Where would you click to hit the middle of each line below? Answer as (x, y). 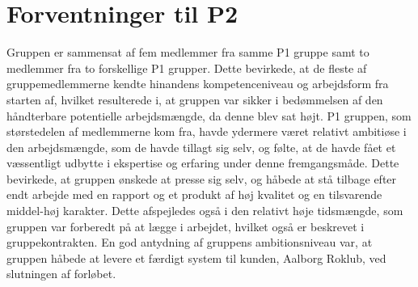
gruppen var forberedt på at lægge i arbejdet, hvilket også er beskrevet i (186, 226)
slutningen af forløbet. (61, 274)
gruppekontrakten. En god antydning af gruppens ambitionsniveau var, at (190, 242)
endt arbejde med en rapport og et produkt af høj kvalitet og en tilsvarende (194, 194)
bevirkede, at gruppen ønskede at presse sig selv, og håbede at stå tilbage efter (202, 178)
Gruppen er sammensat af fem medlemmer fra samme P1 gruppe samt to (188, 52)
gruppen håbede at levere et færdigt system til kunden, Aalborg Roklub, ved (196, 257)
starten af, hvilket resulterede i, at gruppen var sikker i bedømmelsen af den (195, 99)
